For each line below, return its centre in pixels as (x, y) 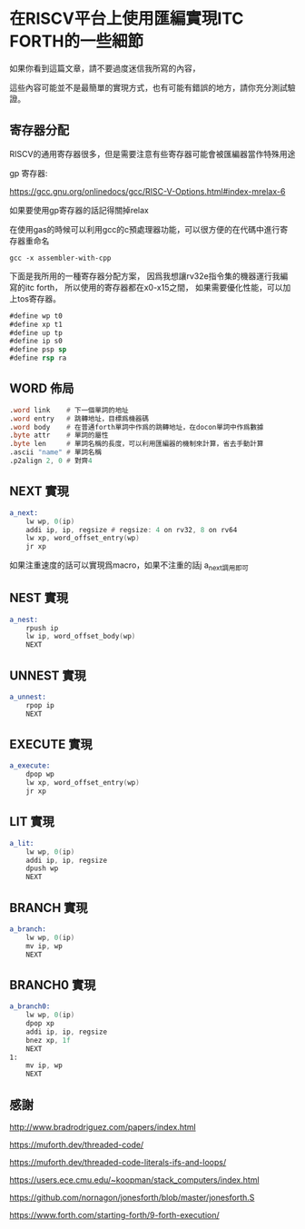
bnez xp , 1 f (48, 1040)
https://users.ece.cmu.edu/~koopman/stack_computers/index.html (135, 1179)
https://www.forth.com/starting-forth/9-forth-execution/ (114, 1214)
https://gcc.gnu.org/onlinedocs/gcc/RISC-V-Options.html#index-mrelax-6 (148, 191)
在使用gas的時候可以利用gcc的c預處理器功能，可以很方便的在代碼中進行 (145, 229)
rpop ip (40, 705)
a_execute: (30, 766)
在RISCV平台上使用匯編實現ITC (127, 19)
